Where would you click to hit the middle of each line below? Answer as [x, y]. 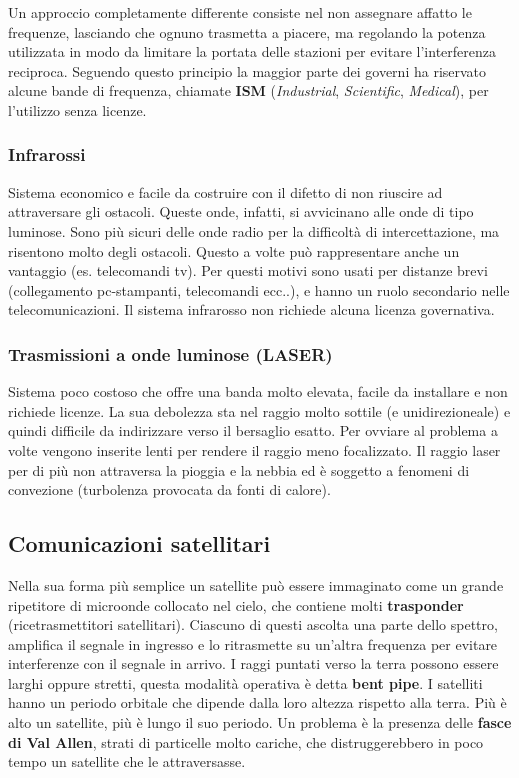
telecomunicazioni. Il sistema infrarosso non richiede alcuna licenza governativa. [251, 309]
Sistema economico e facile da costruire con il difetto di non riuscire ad [225, 191]
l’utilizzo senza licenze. [77, 109]
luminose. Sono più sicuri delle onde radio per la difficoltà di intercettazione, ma [254, 230]
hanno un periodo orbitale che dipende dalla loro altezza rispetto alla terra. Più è [257, 702]
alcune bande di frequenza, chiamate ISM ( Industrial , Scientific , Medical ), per [248, 90]
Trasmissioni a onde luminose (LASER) [170, 353]
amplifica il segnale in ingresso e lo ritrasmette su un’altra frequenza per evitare [253, 643]
